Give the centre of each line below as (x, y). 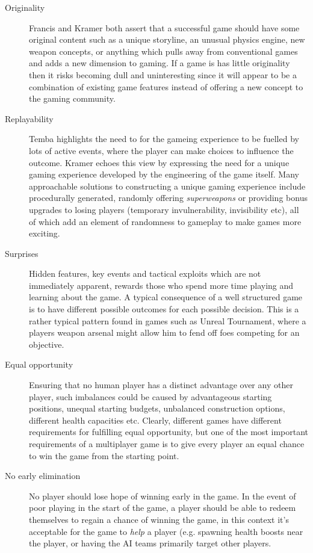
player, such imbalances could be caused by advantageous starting (150, 396)
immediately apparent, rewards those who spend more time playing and (161, 285)
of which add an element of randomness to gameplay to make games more (165, 221)
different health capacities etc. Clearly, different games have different (155, 420)
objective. (47, 344)
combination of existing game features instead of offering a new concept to (166, 86)
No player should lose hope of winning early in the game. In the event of (163, 496)
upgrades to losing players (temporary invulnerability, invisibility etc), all (164, 209)
